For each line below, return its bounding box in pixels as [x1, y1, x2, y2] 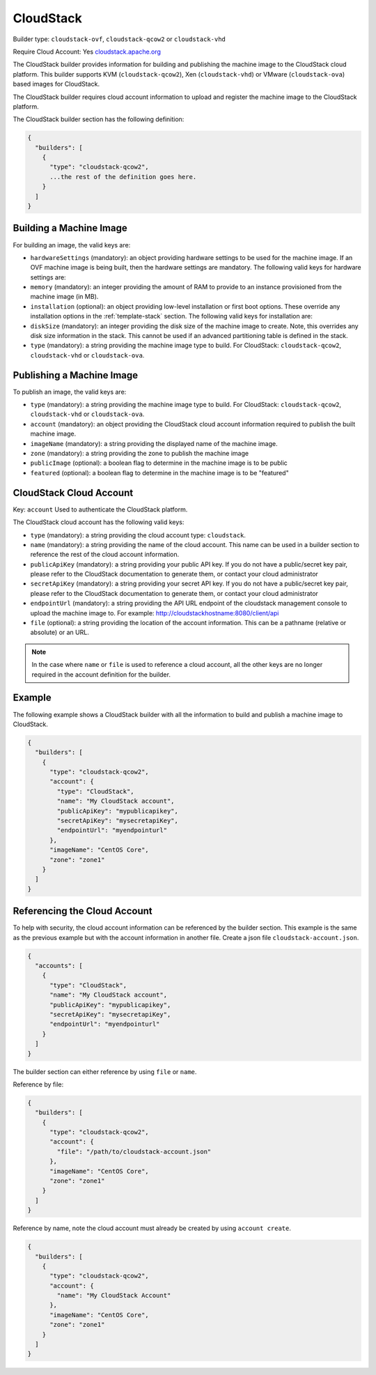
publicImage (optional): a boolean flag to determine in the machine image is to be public [30, 459, 288, 467]
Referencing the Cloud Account [13, 905, 152, 917]
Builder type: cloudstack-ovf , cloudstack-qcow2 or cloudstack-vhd [13, 35, 226, 43]
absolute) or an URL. [30, 628, 90, 637]
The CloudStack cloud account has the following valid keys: [13, 518, 185, 526]
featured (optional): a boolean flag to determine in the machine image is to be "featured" [30, 468, 289, 477]
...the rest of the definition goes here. [49, 173, 197, 180]
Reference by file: [13, 1080, 64, 1089]
